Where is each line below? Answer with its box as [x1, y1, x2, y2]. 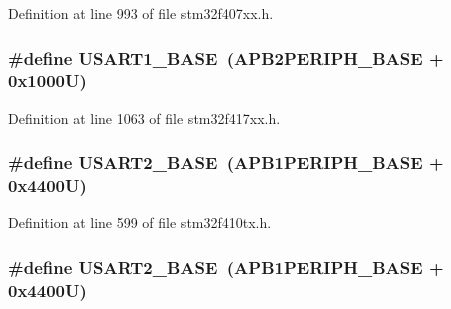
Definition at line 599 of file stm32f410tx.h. [8, 212, 272, 233]
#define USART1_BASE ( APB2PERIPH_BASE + [8, 45, 444, 70]
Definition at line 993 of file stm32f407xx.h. [8, 3, 274, 23]
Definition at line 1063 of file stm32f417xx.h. [8, 107, 281, 128]
